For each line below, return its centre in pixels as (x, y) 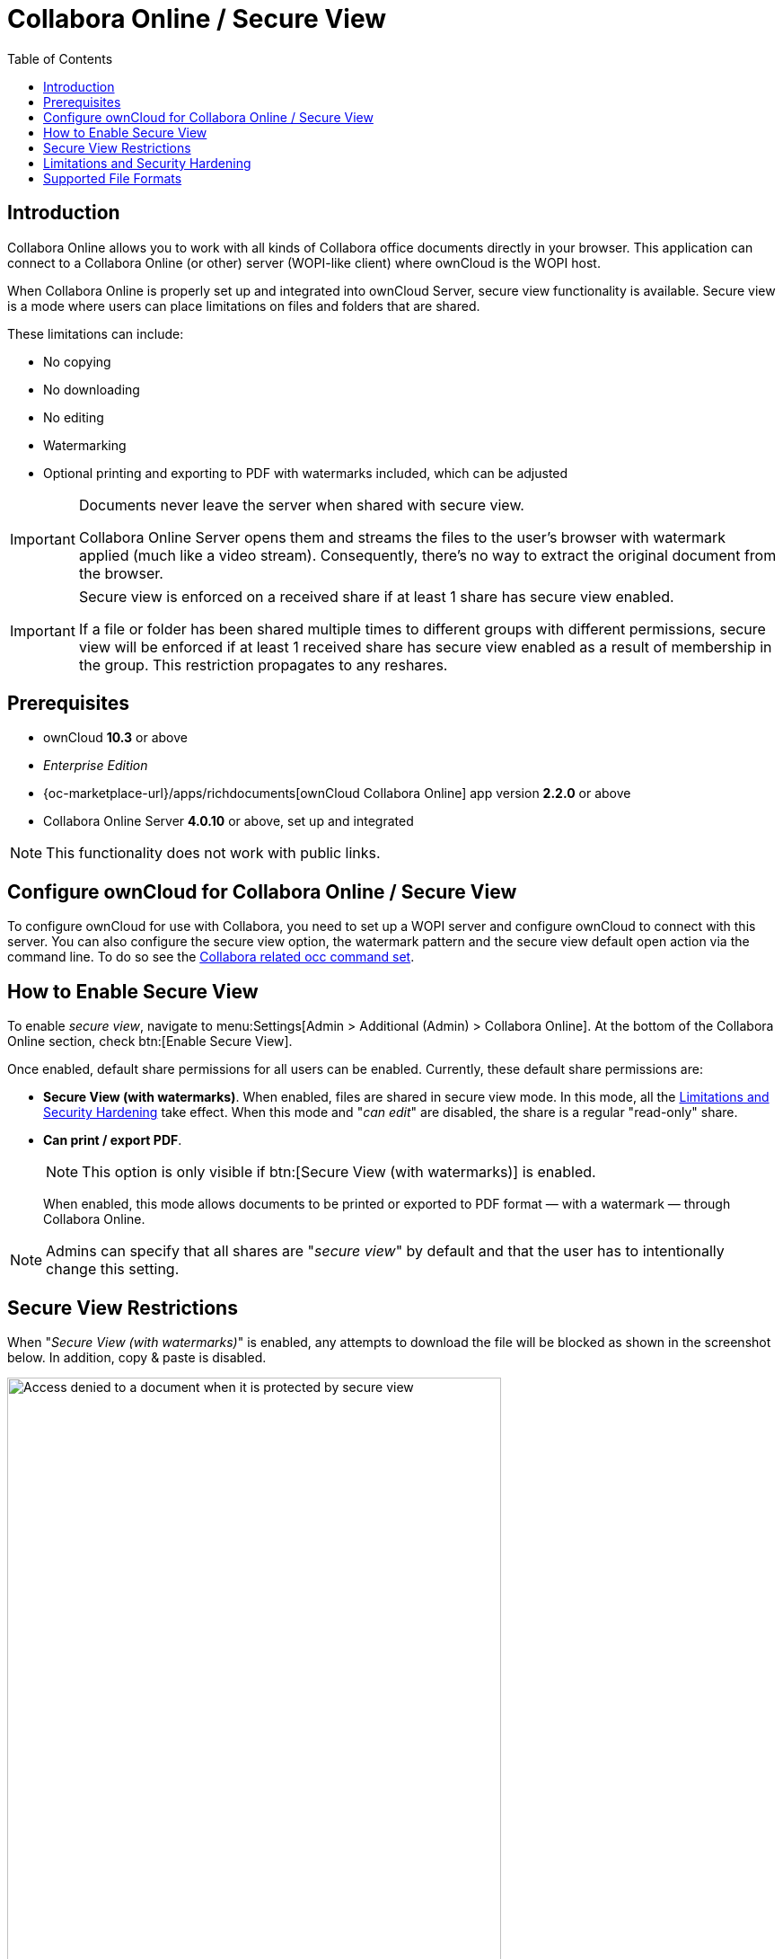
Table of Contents (60, 58)
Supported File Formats (113, 178)
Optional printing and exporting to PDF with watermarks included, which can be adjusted (306, 473)
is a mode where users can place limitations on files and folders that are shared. (244, 306)
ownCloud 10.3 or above (115, 738)
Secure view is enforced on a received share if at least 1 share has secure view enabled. (376, 596)
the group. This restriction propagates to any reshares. (263, 665)
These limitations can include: (96, 333)
